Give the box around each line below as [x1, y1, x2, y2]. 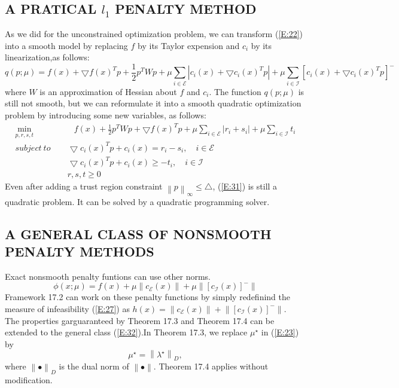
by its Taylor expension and [138, 39, 240, 51]
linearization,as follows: [5, 51, 90, 63]
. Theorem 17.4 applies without [153, 360, 269, 372]
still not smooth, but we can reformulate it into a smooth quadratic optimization [5, 97, 301, 109]
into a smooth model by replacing [5, 39, 128, 51]
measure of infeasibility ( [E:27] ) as [5, 302, 130, 314]
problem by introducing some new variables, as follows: [5, 108, 206, 121]
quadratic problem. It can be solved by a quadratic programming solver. [5, 195, 270, 207]
